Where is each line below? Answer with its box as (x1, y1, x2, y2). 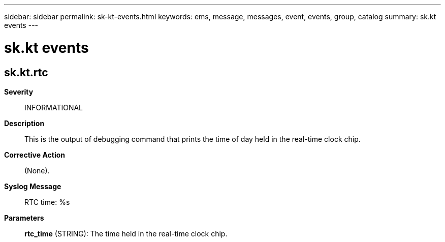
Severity (4, 87, 34, 96)
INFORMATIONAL (24, 103, 83, 112)
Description (4, 118, 45, 128)
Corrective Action (4, 150, 65, 159)
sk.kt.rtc (4, 66, 48, 79)
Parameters (4, 213, 44, 222)
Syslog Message (4, 181, 61, 191)
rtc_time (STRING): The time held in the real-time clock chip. (24, 229, 228, 238)
